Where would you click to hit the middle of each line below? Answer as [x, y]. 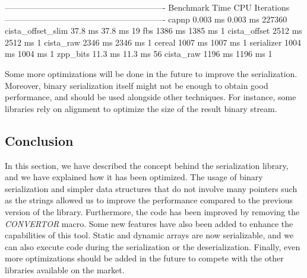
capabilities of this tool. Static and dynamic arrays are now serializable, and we [149, 235]
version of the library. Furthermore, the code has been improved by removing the [152, 211]
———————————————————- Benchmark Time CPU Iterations [147, 7]
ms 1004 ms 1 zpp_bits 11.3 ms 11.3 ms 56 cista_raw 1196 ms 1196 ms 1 [139, 54]
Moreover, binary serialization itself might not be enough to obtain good [137, 85]
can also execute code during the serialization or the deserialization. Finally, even [153, 246]
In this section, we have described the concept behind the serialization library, [147, 165]
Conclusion [39, 140]
